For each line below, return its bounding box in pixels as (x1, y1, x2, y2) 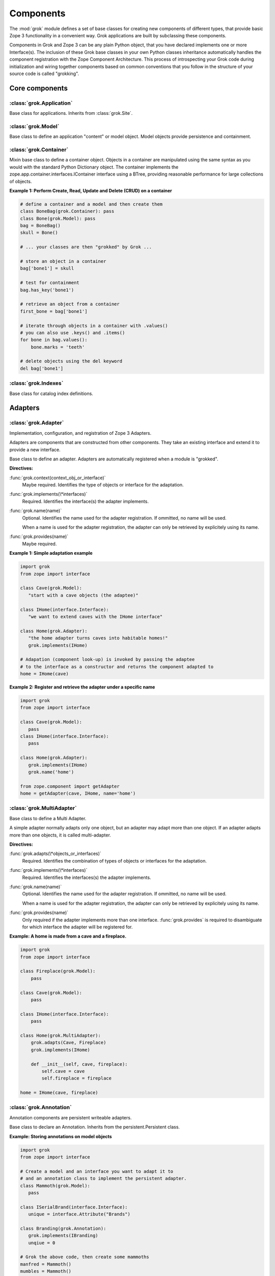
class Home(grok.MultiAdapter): (20, 1033, 101, 1038)
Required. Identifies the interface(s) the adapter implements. (22, 498, 149, 504)
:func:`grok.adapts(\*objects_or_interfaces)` (9, 850, 101, 857)
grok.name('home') (28, 769, 74, 775)
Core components (9, 84, 68, 92)
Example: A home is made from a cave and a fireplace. (9, 933, 127, 939)
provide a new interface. (9, 447, 61, 453)
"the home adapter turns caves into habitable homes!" (28, 635, 168, 641)
